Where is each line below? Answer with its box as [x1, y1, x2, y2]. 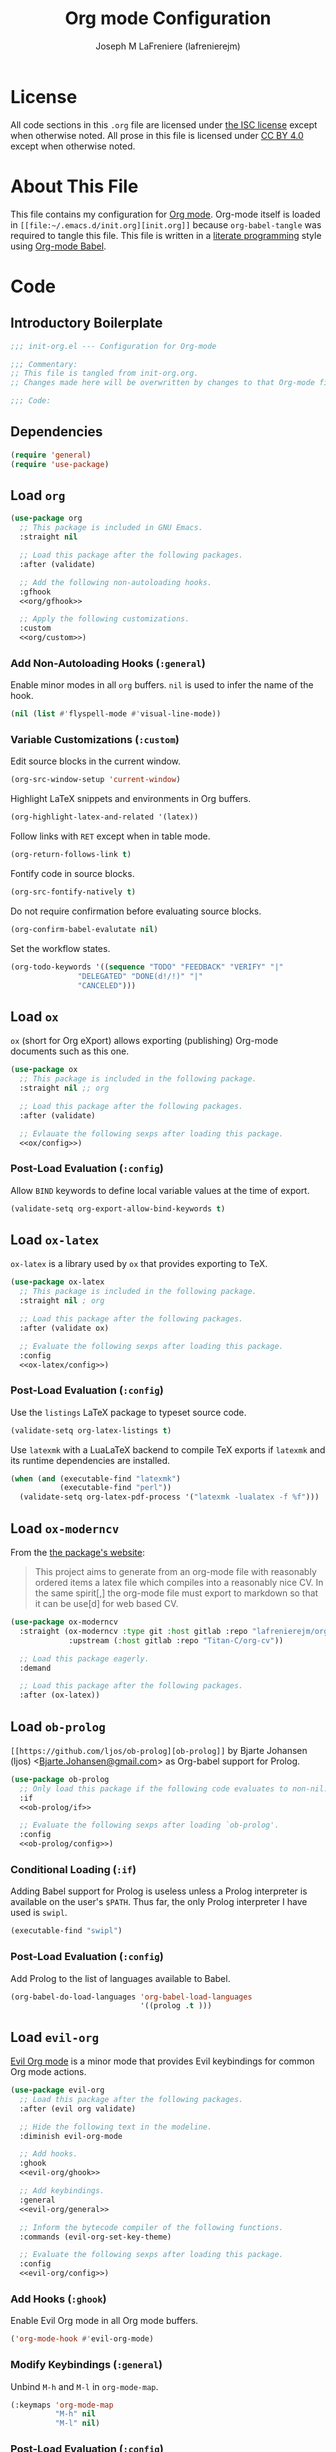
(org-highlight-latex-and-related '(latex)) [10, 812, 199, 822]
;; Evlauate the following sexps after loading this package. [19, 1128, 284, 1139]
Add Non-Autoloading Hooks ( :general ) [10, 656, 206, 670]
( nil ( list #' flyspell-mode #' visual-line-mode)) [10, 709, 222, 719]
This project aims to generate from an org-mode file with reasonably [34, 1566, 317, 1577]
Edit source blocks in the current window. [10, 755, 182, 767]
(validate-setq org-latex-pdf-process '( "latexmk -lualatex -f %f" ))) [19, 1492, 320, 1502]
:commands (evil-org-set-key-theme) [19, 2232, 172, 2242]
